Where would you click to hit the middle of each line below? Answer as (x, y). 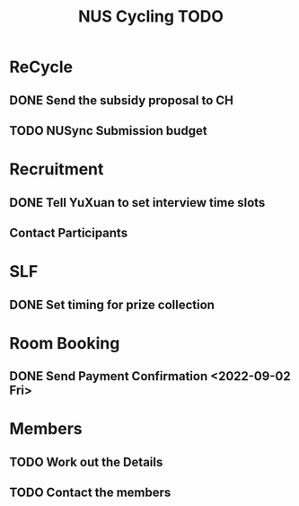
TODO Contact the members (90, 493)
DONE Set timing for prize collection (112, 304)
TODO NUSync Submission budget (109, 131)
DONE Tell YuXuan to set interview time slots (137, 203)
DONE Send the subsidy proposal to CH (121, 100)
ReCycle (41, 67)
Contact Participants (69, 232)
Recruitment (57, 169)
